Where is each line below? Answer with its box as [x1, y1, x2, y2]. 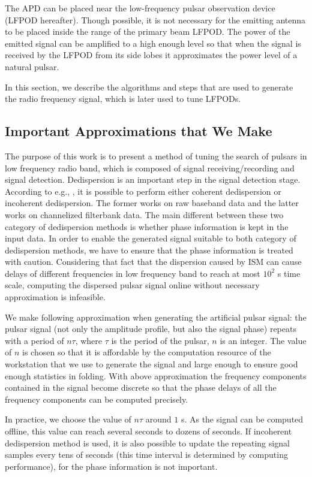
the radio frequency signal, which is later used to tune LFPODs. [5, 92, 241, 105]
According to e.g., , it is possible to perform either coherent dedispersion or [5, 185, 281, 197]
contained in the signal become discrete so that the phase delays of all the [5, 381, 277, 394]
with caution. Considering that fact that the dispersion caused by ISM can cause [5, 255, 302, 268]
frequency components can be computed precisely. [5, 393, 188, 405]
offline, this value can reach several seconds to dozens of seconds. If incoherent [5, 425, 292, 437]
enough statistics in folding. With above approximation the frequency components [5, 369, 307, 382]
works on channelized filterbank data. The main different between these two [5, 208, 284, 221]
